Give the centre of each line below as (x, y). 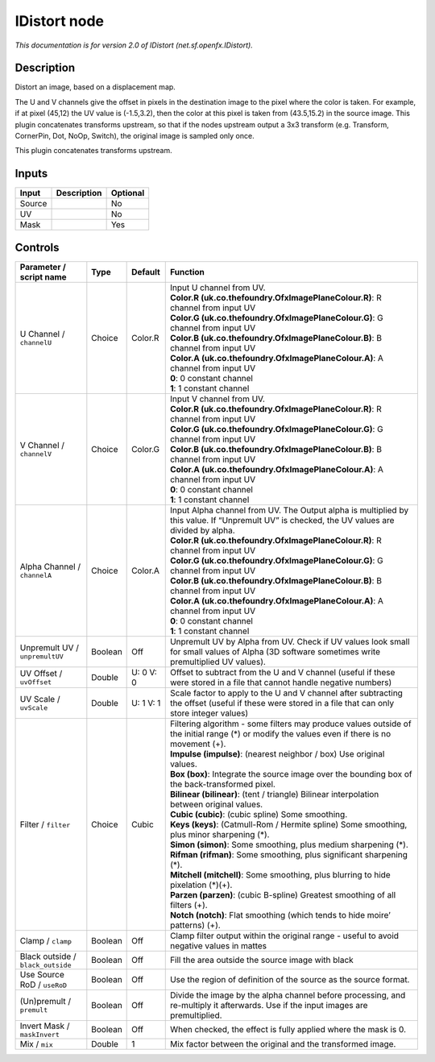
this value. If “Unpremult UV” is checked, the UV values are (282, 520)
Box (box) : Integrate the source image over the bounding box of (291, 774)
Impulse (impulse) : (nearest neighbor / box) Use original (277, 753)
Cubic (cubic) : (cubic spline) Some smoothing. (259, 814)
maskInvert (40, 1034)
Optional (128, 193)
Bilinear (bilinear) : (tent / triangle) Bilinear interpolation (274, 794)
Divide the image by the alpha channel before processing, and (288, 995)
